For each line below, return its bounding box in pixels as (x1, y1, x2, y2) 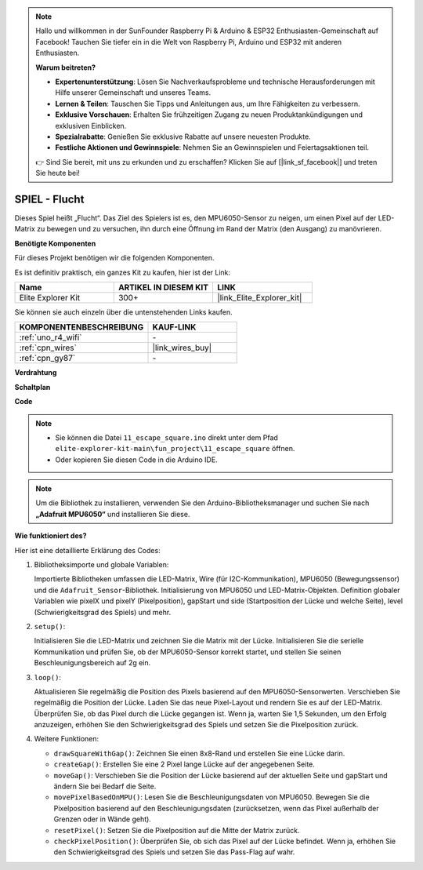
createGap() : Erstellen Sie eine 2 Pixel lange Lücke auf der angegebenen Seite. (53, 759, 315, 769)
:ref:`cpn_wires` (19, 342, 78, 353)
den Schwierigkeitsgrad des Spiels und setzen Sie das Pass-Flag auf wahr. (53, 847, 295, 857)
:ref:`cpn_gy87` (19, 353, 76, 364)
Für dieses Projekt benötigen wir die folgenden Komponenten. (14, 253, 215, 263)
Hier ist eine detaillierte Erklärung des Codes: (14, 545, 161, 555)
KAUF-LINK (152, 322, 197, 333)
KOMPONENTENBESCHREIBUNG (19, 322, 144, 333)
